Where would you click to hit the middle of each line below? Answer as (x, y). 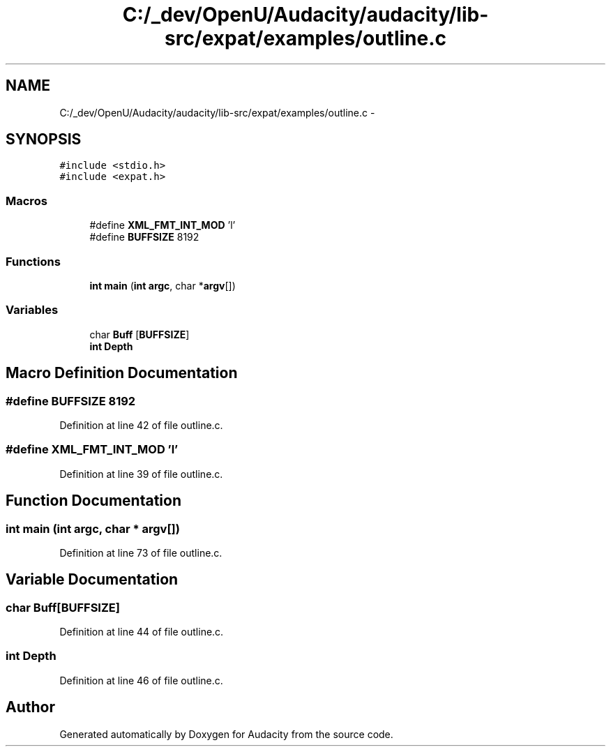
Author (30, 707)
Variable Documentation (92, 580)
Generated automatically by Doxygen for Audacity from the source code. (226, 734)
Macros (27, 201)
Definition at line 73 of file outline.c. (141, 552)
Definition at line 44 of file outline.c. (142, 632)
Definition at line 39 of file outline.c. (141, 474)
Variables (32, 310)
